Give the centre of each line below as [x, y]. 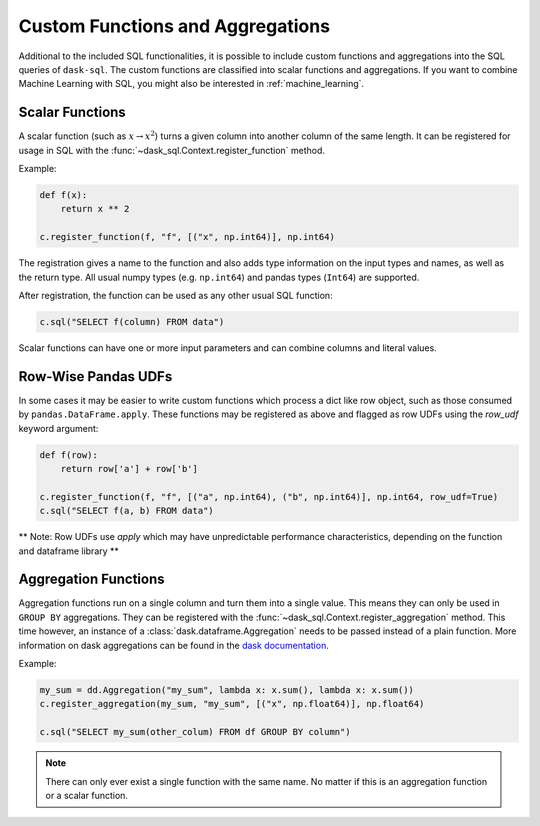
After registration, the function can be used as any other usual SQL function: [176, 295]
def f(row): [69, 454]
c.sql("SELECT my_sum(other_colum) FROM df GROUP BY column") [195, 732]
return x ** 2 [95, 209]
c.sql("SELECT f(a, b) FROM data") [126, 511]
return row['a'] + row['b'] [129, 468]
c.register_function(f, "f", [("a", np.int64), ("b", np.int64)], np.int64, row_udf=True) [269, 496]
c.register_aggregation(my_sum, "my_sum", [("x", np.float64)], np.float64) [232, 704]
